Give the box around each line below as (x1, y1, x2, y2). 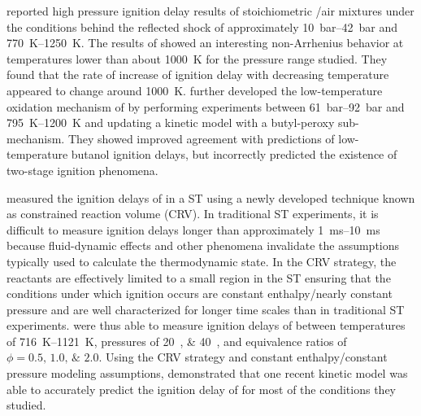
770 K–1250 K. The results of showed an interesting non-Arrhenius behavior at (7, 34, 404, 51)
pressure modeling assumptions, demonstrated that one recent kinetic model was (7, 365, 408, 382)
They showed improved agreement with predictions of (67, 129, 335, 147)
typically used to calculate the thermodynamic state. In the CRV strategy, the (7, 252, 397, 269)
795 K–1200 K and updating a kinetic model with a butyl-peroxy (7, 114, 335, 131)
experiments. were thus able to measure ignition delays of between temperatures (7, 317, 406, 334)
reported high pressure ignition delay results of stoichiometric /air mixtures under (7, 2, 414, 19)
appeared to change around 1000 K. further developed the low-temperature (7, 81, 383, 99)
